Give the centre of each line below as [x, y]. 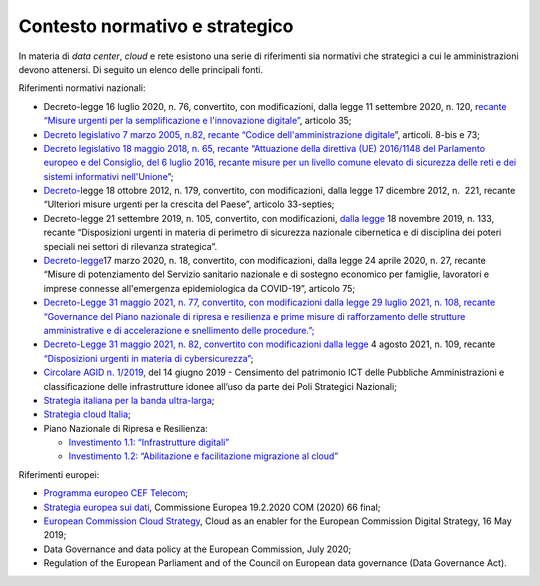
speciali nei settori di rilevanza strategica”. [130, 246]
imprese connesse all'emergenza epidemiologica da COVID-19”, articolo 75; [199, 288]
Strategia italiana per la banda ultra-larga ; [129, 400]
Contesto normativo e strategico [156, 26]
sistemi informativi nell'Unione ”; [108, 176]
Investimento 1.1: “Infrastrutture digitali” [149, 442]
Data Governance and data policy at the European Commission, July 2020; [197, 549]
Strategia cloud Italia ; [87, 414]
